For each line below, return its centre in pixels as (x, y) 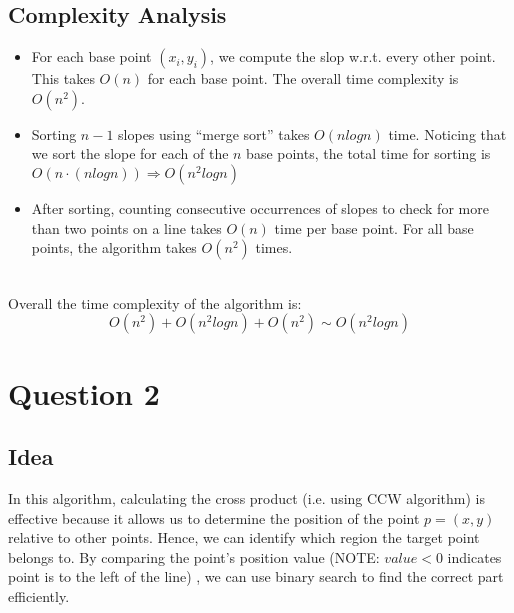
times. (274, 247)
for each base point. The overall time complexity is (303, 78)
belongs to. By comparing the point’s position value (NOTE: (194, 556)
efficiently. (39, 595)
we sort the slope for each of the (130, 153)
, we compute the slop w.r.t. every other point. (353, 56)
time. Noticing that (447, 133)
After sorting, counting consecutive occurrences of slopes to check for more (260, 207)
